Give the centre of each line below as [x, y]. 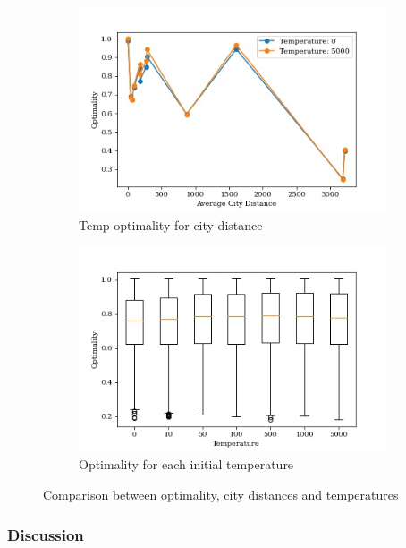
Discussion [46, 534]
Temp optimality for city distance [171, 224]
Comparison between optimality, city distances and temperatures [221, 495]
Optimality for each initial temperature [186, 464]
